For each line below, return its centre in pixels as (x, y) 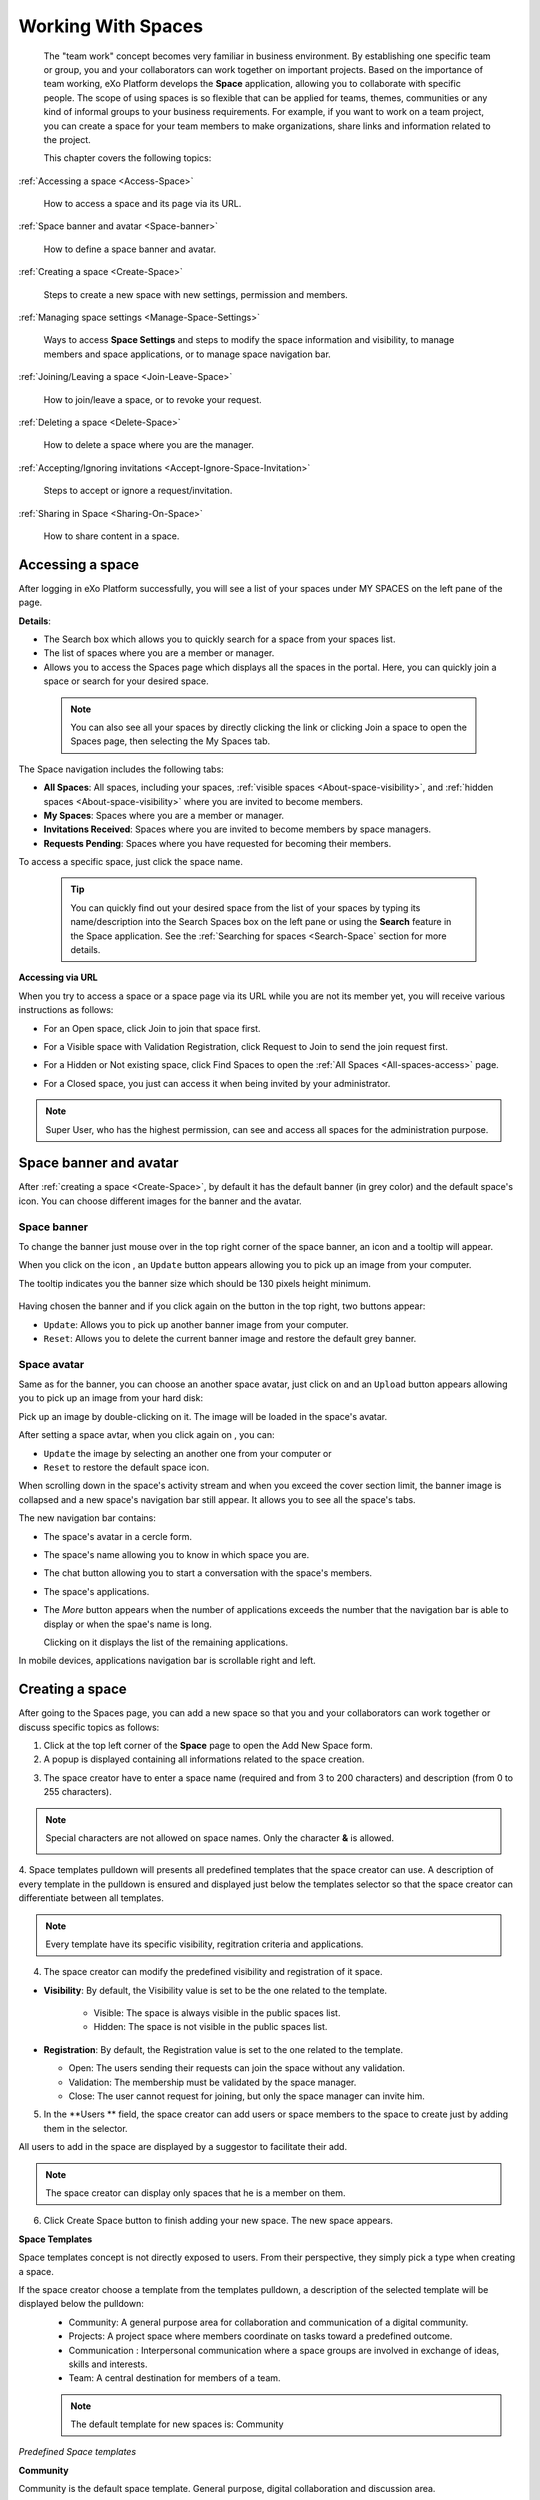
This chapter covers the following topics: (127, 158)
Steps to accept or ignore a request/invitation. (138, 491)
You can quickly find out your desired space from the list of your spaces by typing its (245, 907)
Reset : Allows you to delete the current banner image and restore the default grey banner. (230, 1338)
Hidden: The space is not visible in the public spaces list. (210, 2027)
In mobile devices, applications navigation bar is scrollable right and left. (167, 1661)
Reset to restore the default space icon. (126, 1467)
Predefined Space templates (77, 2452)
